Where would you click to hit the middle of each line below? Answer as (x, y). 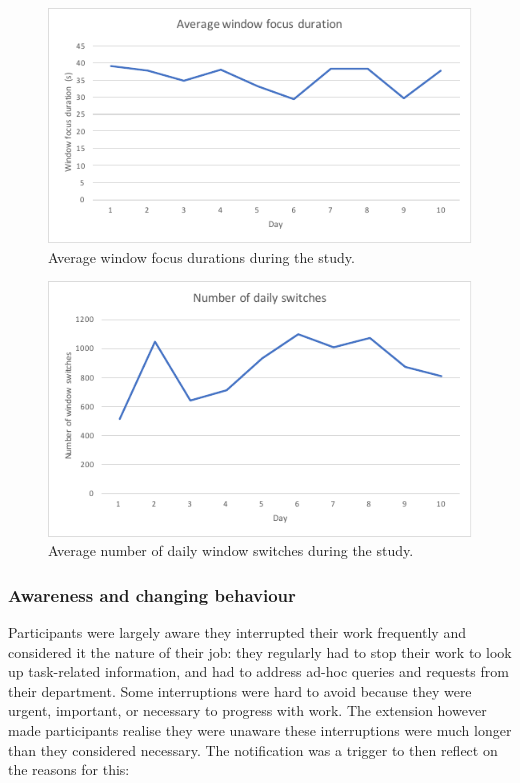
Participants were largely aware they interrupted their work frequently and (237, 631)
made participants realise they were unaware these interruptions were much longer (260, 729)
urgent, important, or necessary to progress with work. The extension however (247, 710)
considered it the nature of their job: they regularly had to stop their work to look (260, 651)
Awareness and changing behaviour (152, 594)
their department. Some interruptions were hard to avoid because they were (240, 690)
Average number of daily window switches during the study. (231, 550)
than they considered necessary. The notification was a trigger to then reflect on (253, 749)
